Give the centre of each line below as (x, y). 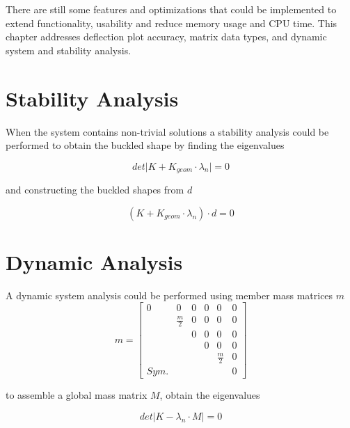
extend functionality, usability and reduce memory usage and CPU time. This (172, 23)
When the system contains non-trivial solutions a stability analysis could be (167, 131)
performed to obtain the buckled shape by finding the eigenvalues (145, 145)
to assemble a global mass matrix (77, 395)
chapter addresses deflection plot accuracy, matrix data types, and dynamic (166, 37)
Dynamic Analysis (94, 261)
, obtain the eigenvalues (210, 395)
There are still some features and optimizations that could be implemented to (171, 9)
